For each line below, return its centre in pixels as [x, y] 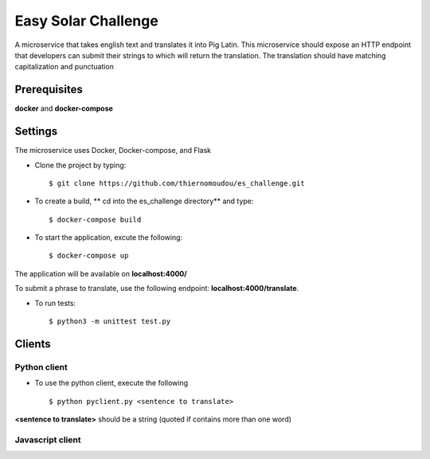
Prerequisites [49, 90]
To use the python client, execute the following [111, 383]
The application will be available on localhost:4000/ [101, 273]
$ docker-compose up [89, 256]
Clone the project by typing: [80, 165]
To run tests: [55, 303]
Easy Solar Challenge [86, 21]
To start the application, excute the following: [109, 237]
